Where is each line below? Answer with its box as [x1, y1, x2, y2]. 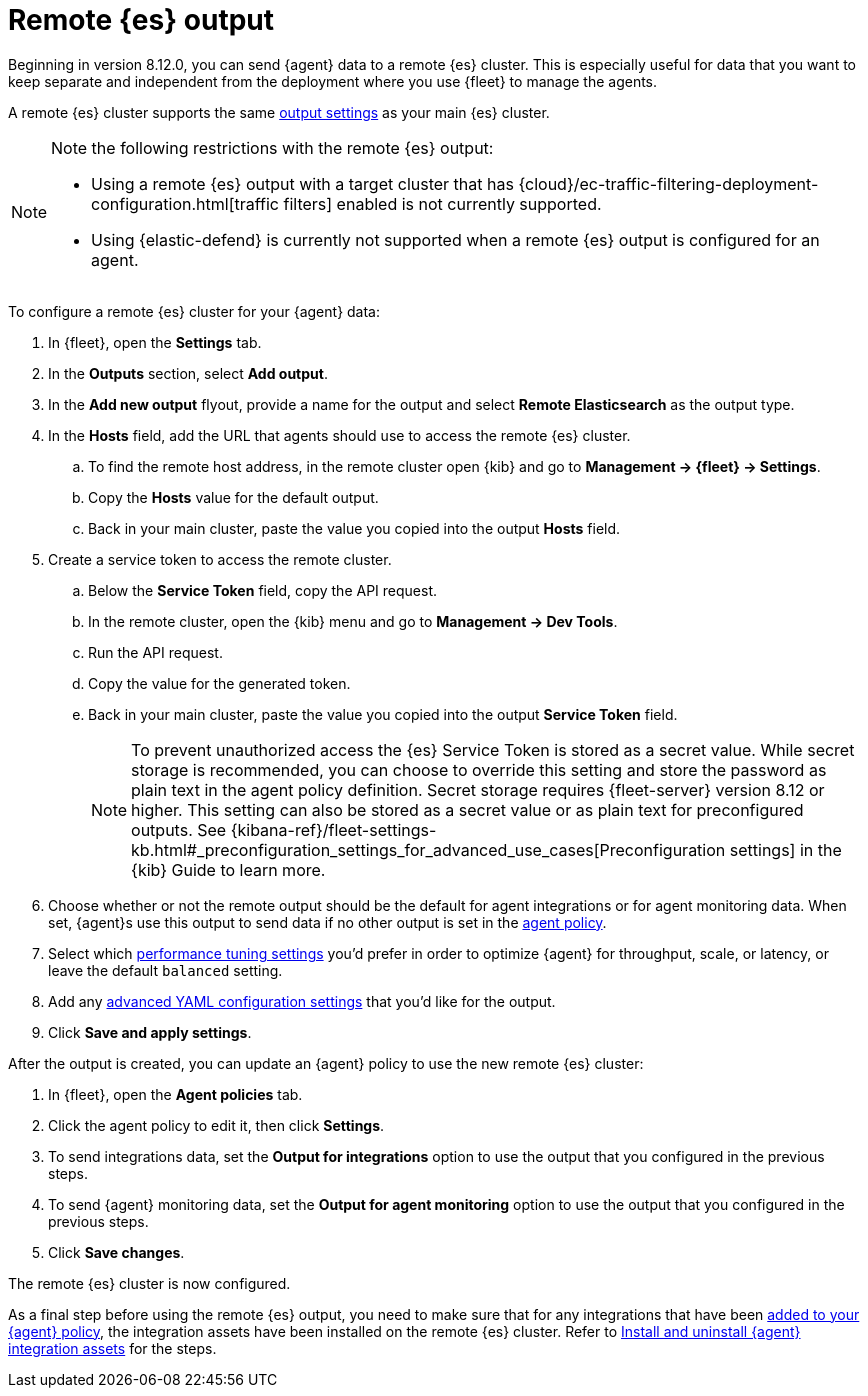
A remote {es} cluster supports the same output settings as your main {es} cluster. [8, 103, 550, 121]
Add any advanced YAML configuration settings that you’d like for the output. [48, 992, 556, 1010]
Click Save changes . [48, 1243, 185, 1261]
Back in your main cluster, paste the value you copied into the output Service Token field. [88, 705, 678, 723]
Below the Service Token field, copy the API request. [88, 581, 438, 599]
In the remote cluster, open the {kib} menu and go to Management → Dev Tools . [88, 612, 618, 630]
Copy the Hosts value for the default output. [88, 488, 379, 506]
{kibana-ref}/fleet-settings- [230, 819, 437, 840]
